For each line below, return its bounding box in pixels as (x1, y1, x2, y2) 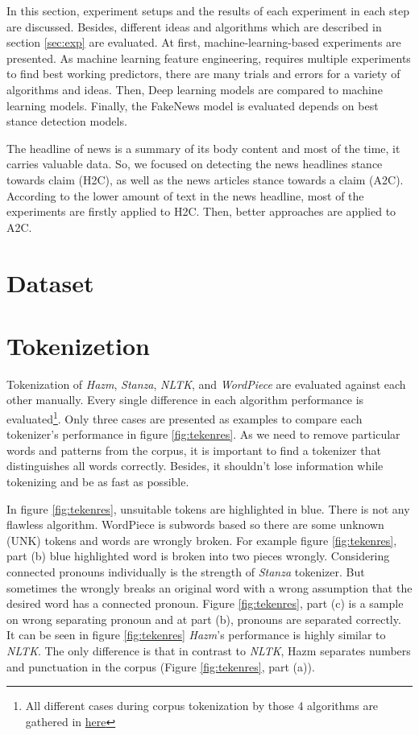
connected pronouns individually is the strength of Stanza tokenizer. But (6, 564, 365, 580)
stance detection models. (6, 113, 127, 130)
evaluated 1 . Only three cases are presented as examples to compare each (6, 408, 363, 427)
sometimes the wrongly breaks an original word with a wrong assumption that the (6, 579, 413, 596)
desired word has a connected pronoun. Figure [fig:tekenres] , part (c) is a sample (6, 595, 404, 612)
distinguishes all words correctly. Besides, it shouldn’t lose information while (6, 457, 384, 474)
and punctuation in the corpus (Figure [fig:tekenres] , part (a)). (6, 658, 315, 675)
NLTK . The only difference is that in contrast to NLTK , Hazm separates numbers (6, 642, 411, 659)
